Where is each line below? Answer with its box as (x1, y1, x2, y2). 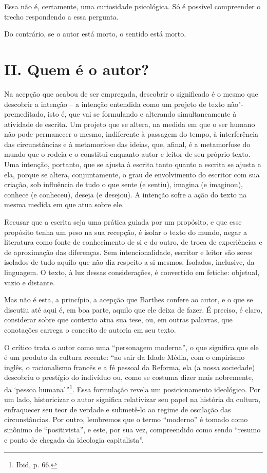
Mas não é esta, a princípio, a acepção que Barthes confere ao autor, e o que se (4, 294, 253, 305)
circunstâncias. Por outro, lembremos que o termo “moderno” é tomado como (4, 414, 248, 425)
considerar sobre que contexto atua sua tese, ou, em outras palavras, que (4, 314, 233, 325)
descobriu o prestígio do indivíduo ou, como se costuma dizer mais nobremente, (4, 372, 254, 383)
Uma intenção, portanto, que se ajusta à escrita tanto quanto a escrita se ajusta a (4, 159, 261, 170)
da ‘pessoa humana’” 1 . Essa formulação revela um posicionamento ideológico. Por (4, 382, 261, 394)
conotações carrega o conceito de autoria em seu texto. (4, 324, 176, 335)
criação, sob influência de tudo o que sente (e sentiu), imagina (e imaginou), (4, 179, 243, 190)
